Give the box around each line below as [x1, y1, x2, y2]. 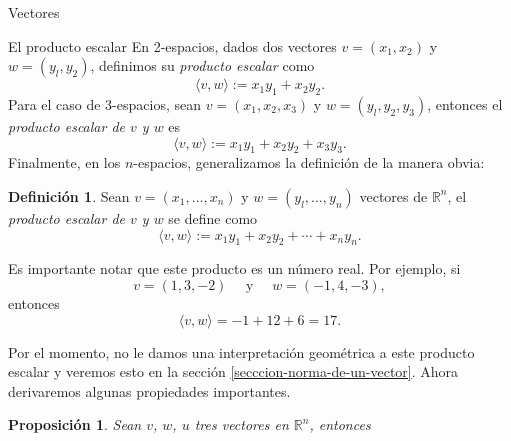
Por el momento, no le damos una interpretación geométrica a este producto [8, 341, 475, 362]
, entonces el [427, 93, 503, 114]
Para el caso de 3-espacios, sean [8, 93, 201, 114]
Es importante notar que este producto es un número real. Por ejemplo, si [8, 258, 461, 279]
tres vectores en [194, 414, 289, 435]
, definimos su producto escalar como [90, 55, 315, 76]
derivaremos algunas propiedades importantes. [8, 380, 291, 401]
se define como [168, 207, 258, 228]
